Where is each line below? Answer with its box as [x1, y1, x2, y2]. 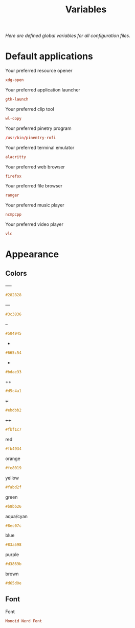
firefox [5, 174, 22, 179]
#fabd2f [5, 484, 22, 490]
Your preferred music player [5, 202, 65, 208]
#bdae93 [5, 369, 22, 374]
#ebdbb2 [5, 408, 22, 413]
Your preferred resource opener [5, 68, 73, 74]
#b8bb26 [5, 504, 22, 509]
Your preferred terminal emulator [5, 144, 75, 150]
